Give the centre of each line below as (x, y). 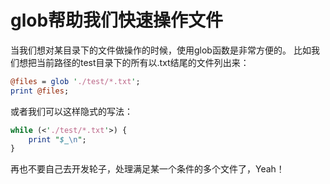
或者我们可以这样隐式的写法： (71, 111)
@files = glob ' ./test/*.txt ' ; (75, 81)
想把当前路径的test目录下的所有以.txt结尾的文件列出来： (134, 62)
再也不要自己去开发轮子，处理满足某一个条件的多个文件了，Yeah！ (147, 169)
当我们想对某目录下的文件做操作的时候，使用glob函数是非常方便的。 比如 (161, 50)
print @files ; (40, 91)
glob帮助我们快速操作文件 (117, 20)
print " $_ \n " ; (57, 139)
